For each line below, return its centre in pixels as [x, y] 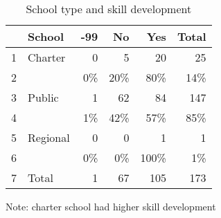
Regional [49, 137]
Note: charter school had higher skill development [111, 206]
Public [43, 97]
